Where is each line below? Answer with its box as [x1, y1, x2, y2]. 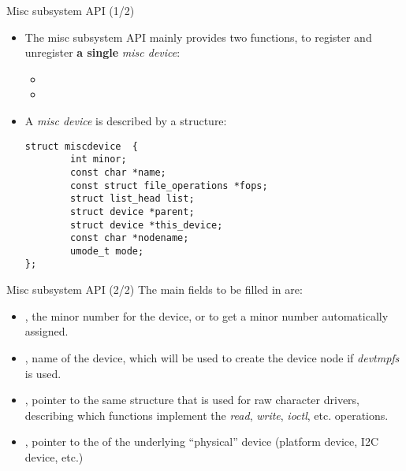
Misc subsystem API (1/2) [6, 2, 135, 18]
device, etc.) [24, 448, 84, 465]
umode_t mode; [70, 245, 144, 257]
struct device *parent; [70, 206, 195, 217]
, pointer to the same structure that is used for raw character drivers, [24, 391, 360, 408]
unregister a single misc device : [24, 44, 181, 61]
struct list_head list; [70, 193, 195, 205]
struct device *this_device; [70, 219, 223, 231]
